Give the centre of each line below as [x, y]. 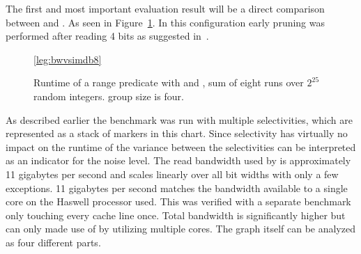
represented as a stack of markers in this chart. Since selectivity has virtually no [177, 133]
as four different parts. [53, 242]
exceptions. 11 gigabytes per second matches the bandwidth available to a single [177, 188]
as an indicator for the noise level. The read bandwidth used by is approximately [178, 160]
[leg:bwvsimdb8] [68, 59]
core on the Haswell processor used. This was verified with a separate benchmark [178, 201]
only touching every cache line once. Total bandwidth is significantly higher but [176, 215]
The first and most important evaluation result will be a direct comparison [165, 8]
